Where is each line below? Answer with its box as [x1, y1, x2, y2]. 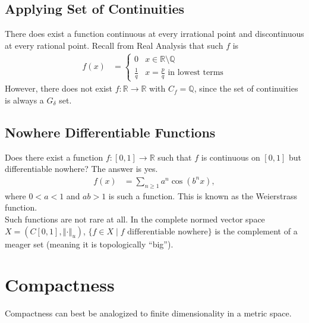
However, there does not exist [5, 82, 113, 95]
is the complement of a [215, 224, 298, 237]
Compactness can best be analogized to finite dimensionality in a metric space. [5, 307, 292, 319]
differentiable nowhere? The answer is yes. [5, 162, 158, 175]
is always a [5, 93, 44, 106]
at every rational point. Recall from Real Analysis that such [5, 39, 223, 51]
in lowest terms [168, 68, 223, 77]
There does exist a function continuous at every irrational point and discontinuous [5, 27, 304, 40]
